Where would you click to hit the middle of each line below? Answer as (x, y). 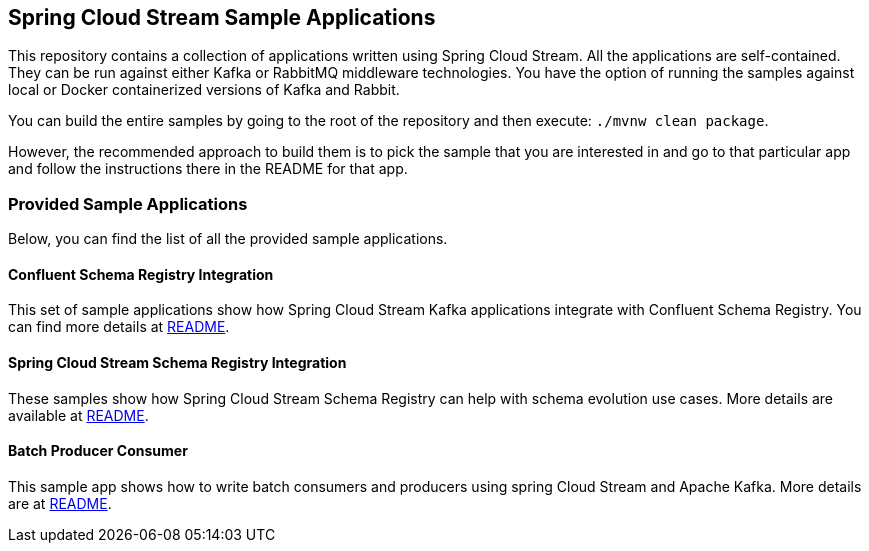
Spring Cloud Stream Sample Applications (222, 17)
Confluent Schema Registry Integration (141, 274)
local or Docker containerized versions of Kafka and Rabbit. (204, 90)
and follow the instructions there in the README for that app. (208, 169)
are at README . (60, 503)
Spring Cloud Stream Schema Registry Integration (177, 362)
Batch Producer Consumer (98, 451)
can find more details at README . (119, 327)
